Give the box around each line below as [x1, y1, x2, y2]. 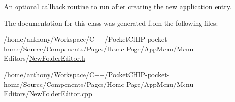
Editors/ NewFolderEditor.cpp [4, 88, 92, 99]
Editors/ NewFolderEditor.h [4, 53, 85, 63]
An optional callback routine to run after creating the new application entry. [4, 1, 232, 11]
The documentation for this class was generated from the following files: [4, 17, 218, 28]
